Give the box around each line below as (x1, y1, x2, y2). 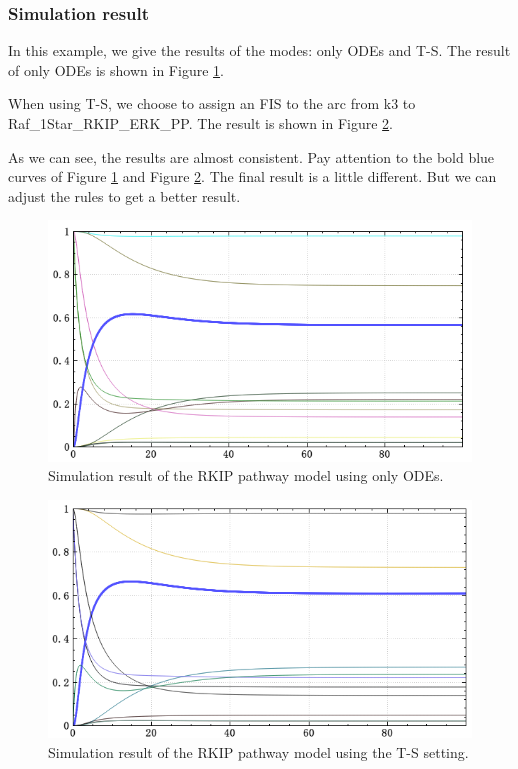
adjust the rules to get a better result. (8, 185, 241, 206)
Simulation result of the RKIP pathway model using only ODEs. (48, 465, 444, 486)
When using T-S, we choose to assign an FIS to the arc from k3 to (8, 93, 416, 114)
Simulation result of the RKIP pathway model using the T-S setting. (48, 741, 469, 762)
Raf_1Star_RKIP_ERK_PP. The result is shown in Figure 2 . (8, 113, 394, 133)
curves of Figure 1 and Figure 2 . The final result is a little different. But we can (8, 166, 497, 187)
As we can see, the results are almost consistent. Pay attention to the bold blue (8, 146, 495, 167)
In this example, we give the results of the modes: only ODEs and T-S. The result (8, 40, 511, 61)
